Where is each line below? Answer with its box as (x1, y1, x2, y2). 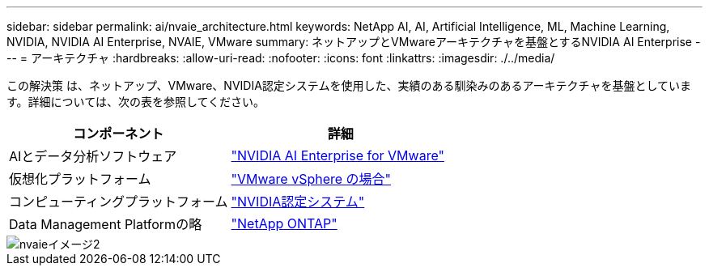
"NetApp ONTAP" (231, 215, 338, 232)
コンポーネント (73, 125, 164, 142)
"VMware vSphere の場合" (231, 171, 392, 187)
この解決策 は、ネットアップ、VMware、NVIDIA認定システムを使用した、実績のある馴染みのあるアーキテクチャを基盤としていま (6, 79, 692, 92)
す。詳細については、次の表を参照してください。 (6, 95, 265, 108)
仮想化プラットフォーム (9, 171, 151, 187)
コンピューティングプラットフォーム (9, 193, 228, 210)
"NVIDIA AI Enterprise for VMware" (231, 147, 444, 164)
